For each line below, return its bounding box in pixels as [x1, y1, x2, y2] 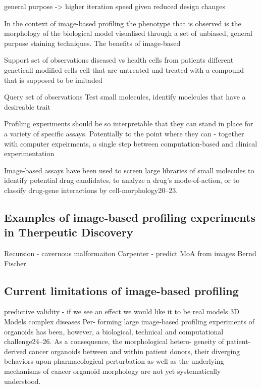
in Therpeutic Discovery [4, 224, 133, 240]
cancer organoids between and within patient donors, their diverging [29, 346, 240, 356]
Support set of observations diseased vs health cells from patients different [4, 55, 234, 65]
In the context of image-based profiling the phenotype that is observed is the [4, 18, 241, 28]
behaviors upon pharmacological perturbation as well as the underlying [4, 356, 224, 366]
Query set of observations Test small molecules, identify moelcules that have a [4, 91, 246, 102]
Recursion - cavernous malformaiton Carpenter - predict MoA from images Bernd [4, 248, 256, 259]
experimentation [4, 148, 55, 159]
